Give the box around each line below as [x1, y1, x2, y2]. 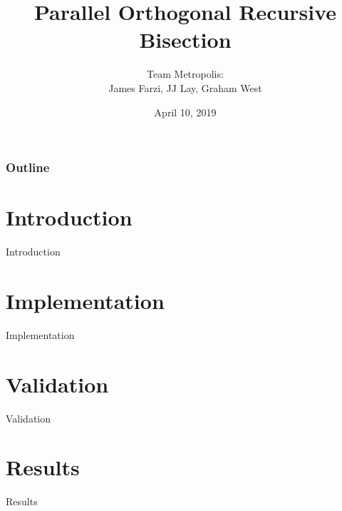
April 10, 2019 [154, 104, 217, 119]
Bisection [139, 25, 232, 54]
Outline [6, 158, 50, 176]
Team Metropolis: [147, 66, 224, 81]
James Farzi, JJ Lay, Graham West [108, 80, 262, 95]
